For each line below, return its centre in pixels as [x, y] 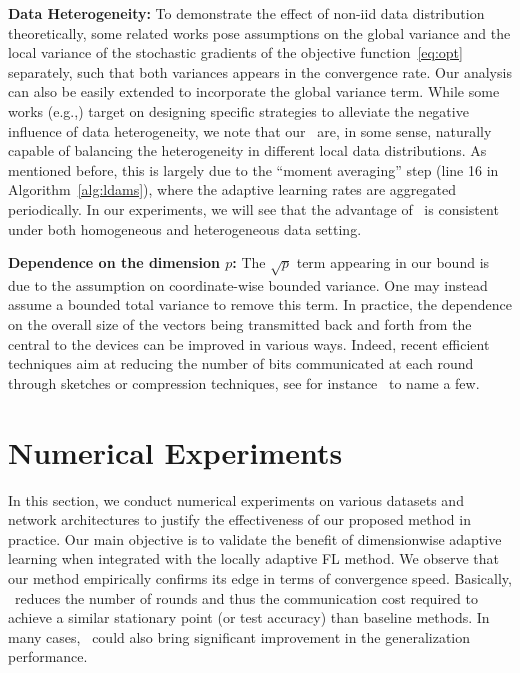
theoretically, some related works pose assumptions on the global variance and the [259, 32]
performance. [48, 656]
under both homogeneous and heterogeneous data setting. [185, 228]
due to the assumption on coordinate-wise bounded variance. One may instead [248, 284]
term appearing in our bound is [393, 262]
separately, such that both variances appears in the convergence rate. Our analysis [260, 71]
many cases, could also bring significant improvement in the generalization [239, 636]
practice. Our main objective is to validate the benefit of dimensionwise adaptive [255, 538]
